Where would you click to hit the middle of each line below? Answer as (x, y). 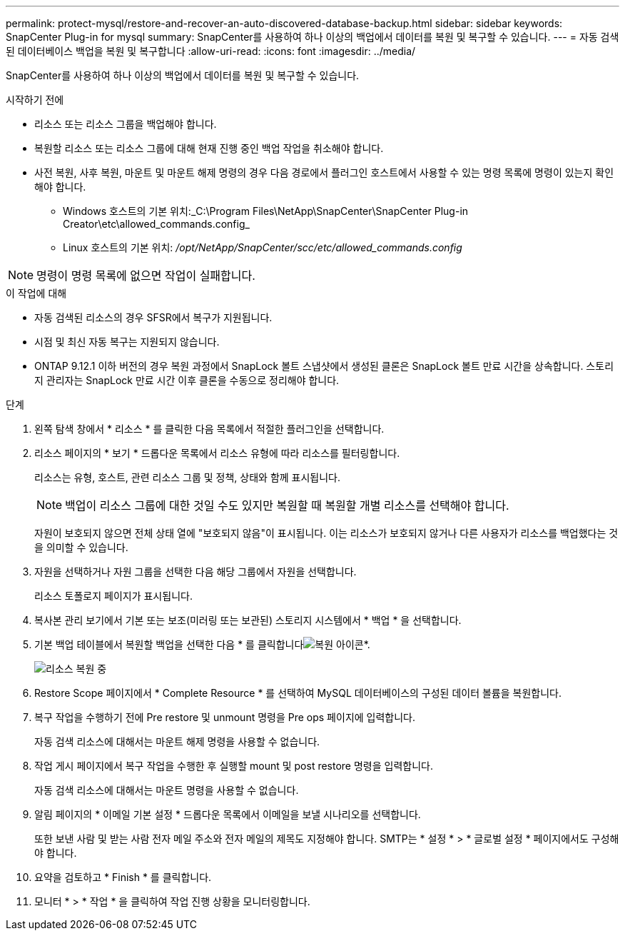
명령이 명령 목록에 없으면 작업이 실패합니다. (146, 276)
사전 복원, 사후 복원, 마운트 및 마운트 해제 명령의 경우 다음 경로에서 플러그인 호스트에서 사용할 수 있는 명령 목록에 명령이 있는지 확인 (324, 172)
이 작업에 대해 (36, 293)
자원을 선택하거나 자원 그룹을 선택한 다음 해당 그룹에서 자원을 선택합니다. (195, 572)
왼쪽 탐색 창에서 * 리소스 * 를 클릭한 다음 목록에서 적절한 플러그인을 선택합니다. (209, 429)
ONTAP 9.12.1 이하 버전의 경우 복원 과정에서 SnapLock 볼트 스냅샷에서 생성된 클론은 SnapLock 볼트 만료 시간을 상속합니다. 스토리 (324, 366)
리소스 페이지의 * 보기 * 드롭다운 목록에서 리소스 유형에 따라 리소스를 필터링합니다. (217, 453)
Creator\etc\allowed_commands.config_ (156, 224)
